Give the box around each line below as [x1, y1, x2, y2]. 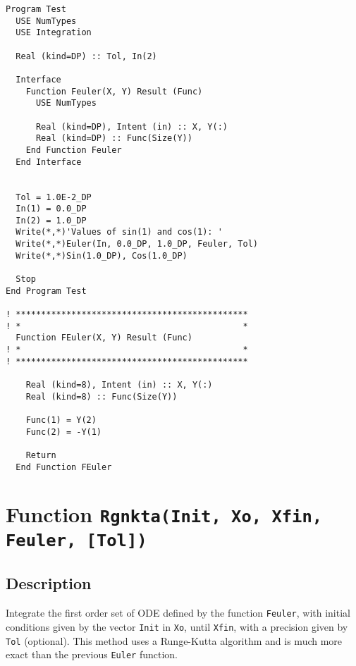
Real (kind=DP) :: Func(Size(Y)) [35, 133, 192, 144]
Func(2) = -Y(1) [25, 426, 102, 437]
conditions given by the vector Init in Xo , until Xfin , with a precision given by [6, 619, 348, 634]
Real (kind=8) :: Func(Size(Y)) [25, 391, 178, 402]
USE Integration [16, 27, 92, 38]
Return [25, 450, 56, 460]
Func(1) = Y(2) [25, 414, 97, 425]
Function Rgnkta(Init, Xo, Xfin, [6, 500, 323, 529]
